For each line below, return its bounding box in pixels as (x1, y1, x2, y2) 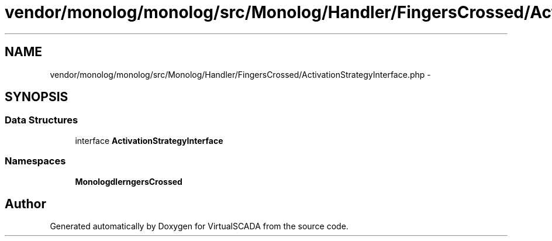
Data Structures (5, 114, 78, 126)
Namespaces (5, 155, 66, 167)
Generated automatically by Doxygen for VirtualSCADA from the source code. (50, 221, 349, 232)
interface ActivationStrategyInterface (75, 135, 223, 146)
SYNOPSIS (5, 89, 68, 105)
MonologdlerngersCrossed (75, 176, 182, 187)
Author (5, 196, 46, 211)
